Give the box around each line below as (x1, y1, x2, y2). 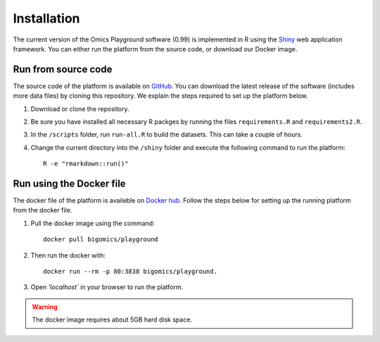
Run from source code (13, 63, 113, 75)
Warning (32, 303, 58, 311)
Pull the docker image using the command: (30, 219, 155, 227)
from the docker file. (13, 206, 72, 215)
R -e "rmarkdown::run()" (43, 160, 129, 168)
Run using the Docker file (13, 178, 126, 189)
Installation (13, 11, 80, 26)
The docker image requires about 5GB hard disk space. (32, 315, 193, 324)
